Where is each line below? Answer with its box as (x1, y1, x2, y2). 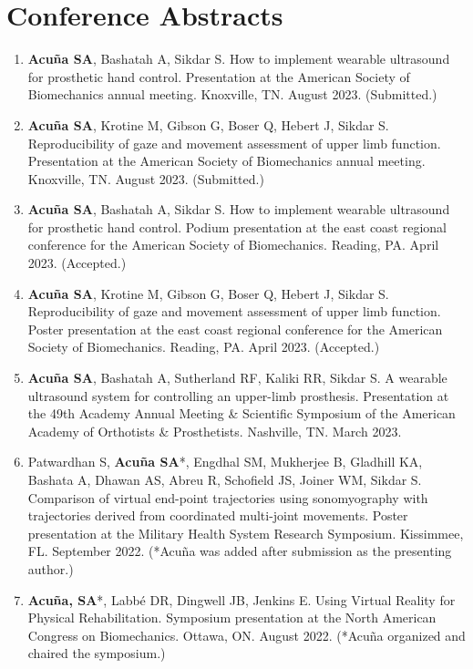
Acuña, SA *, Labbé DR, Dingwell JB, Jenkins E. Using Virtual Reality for (27, 590, 456, 609)
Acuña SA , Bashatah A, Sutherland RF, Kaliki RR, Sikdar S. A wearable (27, 368, 447, 387)
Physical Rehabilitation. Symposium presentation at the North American (27, 608, 437, 627)
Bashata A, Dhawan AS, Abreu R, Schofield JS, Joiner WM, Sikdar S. (27, 470, 422, 489)
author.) (27, 559, 74, 578)
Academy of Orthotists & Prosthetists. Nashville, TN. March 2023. (27, 421, 402, 440)
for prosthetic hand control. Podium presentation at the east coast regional (27, 217, 447, 236)
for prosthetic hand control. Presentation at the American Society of (27, 67, 410, 86)
